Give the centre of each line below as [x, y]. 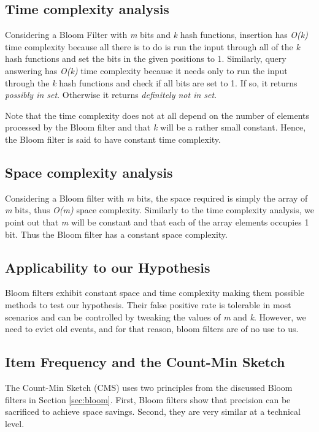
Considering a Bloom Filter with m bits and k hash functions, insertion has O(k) [156, 35]
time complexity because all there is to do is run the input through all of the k [152, 46]
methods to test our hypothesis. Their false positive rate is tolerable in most [148, 304]
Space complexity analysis [89, 172]
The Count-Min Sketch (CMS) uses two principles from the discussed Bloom [149, 387]
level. [15, 423]
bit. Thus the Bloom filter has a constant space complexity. [116, 234]
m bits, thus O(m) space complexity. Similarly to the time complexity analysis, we [160, 210]
